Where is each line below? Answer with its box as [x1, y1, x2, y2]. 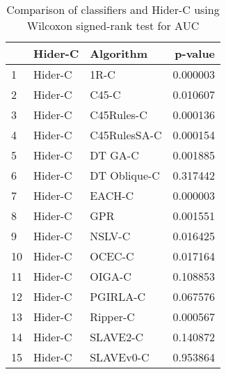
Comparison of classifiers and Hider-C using [6, 1, 220, 17]
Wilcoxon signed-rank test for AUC [26, 17, 200, 33]
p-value [175, 45, 216, 61]
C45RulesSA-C [90, 127, 162, 143]
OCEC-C [90, 248, 134, 264]
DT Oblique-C [90, 167, 160, 183]
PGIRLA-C [90, 288, 146, 304]
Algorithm [90, 45, 147, 61]
